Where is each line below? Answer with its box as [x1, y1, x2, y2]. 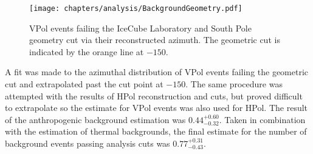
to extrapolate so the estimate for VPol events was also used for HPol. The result [5, 101, 308, 114]
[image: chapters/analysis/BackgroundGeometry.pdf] [29, 4, 242, 13]
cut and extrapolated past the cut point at [5, 78, 163, 90]
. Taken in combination [219, 113, 306, 126]
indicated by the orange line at [29, 45, 144, 58]
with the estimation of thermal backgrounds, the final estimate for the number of [5, 125, 307, 138]
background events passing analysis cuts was [5, 137, 170, 149]
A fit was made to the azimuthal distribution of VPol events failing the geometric [5, 65, 309, 78]
